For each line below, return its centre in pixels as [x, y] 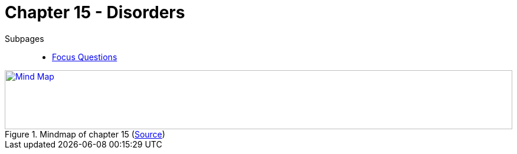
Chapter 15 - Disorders [95, 12]
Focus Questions [85, 57]
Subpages [24, 38]
